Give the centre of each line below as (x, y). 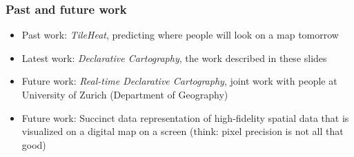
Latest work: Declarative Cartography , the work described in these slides (174, 57)
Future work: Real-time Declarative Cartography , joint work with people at (179, 81)
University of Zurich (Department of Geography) (125, 94)
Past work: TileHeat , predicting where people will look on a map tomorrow (180, 35)
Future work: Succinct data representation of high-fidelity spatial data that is (185, 117)
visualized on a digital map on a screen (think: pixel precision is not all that (183, 131)
